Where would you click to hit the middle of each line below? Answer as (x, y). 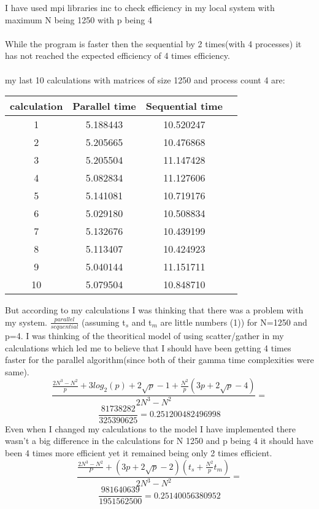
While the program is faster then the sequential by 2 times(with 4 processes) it (153, 43)
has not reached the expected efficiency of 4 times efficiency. (117, 55)
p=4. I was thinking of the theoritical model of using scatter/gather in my (144, 336)
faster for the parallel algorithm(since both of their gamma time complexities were (159, 360)
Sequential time (184, 106)
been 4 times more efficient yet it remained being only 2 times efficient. (139, 453)
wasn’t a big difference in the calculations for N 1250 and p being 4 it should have (159, 441)
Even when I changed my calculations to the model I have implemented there (150, 428)
